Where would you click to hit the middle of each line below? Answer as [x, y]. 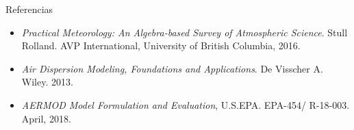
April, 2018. [46, 118]
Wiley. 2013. [47, 82]
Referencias [29, 9]
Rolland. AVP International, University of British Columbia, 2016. [161, 45]
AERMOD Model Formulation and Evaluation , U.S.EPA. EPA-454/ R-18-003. [186, 104]
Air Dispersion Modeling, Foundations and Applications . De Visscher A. [172, 68]
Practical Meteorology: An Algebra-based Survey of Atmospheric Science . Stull [185, 32]
